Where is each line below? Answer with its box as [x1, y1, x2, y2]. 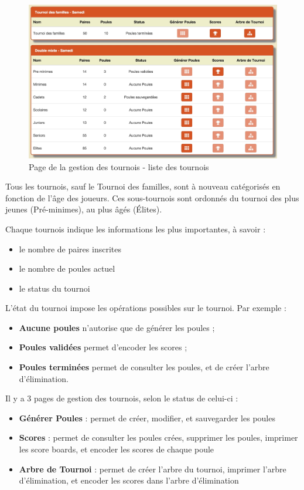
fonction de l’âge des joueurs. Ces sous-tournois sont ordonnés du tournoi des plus [5, 191, 299, 204]
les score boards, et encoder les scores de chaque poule [19, 443, 214, 455]
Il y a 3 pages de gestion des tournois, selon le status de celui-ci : [5, 392, 238, 404]
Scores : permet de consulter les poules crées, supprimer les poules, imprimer [19, 431, 298, 444]
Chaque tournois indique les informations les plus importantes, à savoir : [5, 222, 266, 235]
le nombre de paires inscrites [19, 242, 121, 255]
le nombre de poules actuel [19, 262, 115, 275]
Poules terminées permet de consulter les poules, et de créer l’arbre [19, 361, 269, 373]
